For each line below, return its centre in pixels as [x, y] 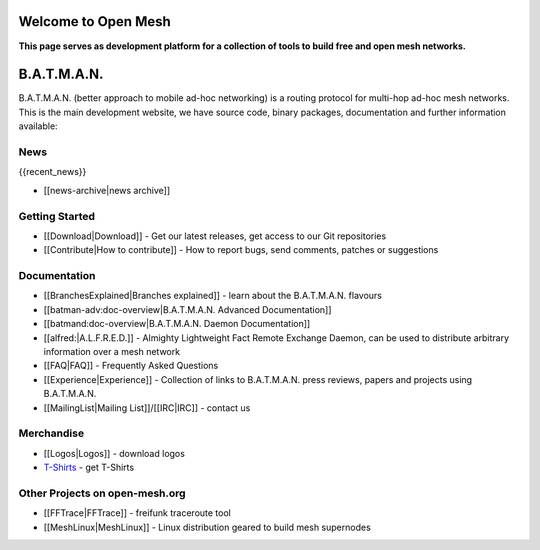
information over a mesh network [111, 351]
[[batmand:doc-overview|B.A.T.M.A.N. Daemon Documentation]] [177, 324]
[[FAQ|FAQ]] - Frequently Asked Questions [131, 366]
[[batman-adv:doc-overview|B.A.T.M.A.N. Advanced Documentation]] [187, 309]
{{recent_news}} [52, 172]
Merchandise [51, 433]
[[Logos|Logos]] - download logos [114, 453]
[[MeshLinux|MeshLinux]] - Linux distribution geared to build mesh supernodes [207, 527]
